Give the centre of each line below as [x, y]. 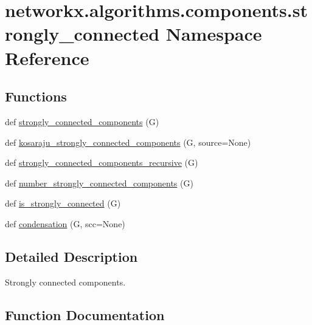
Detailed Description [71, 256]
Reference [47, 57]
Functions [36, 96]
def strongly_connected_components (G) [82, 121]
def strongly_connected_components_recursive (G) [102, 162]
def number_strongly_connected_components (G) [99, 183]
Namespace [214, 34]
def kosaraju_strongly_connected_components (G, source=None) [128, 142]
